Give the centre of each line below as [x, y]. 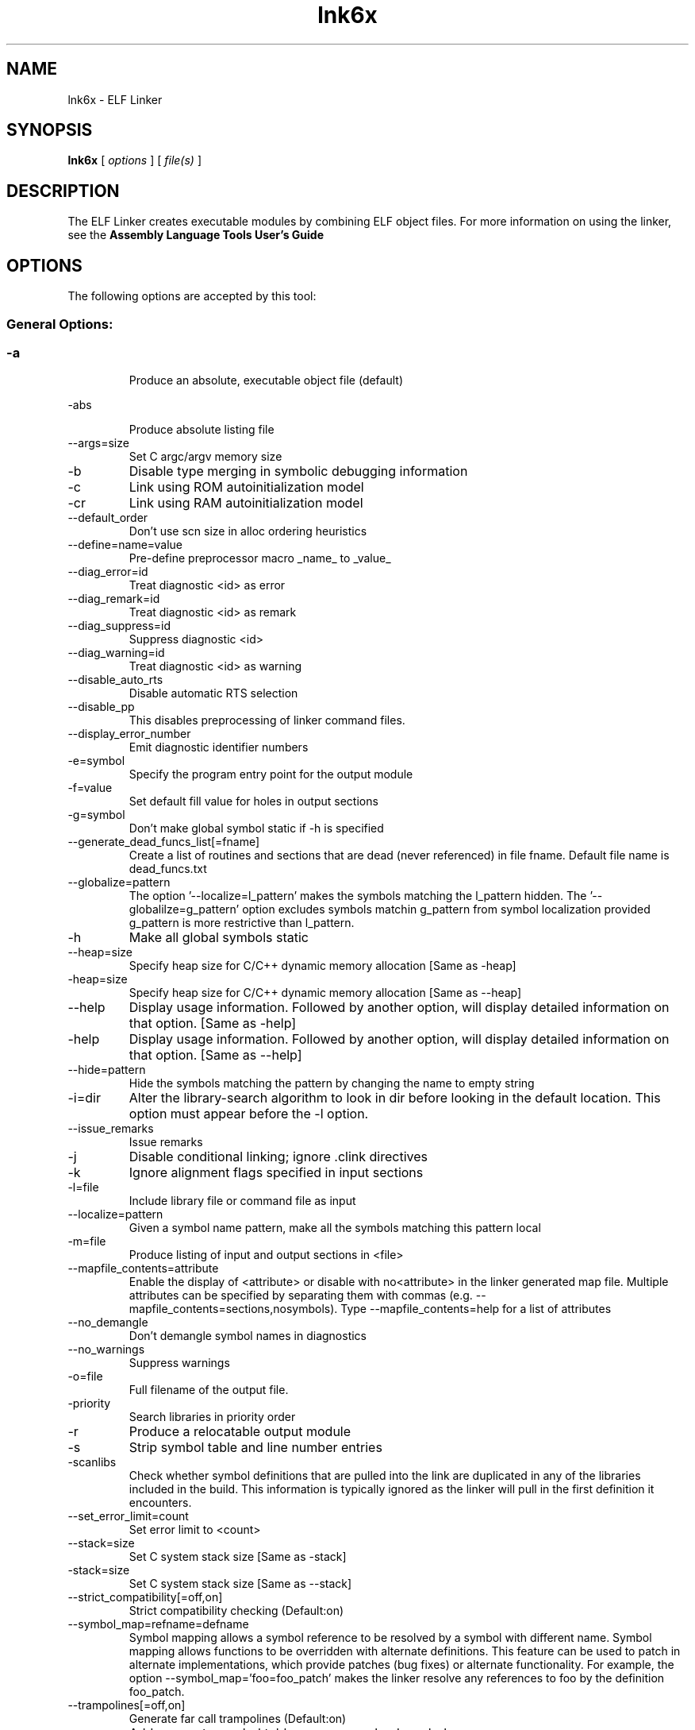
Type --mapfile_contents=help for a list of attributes [476, 1309]
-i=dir [84, 1098]
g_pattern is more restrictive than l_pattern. [242, 923]
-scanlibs [92, 1462]
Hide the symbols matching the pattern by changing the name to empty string [332, 1083]
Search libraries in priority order [212, 1417]
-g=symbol [96, 815]
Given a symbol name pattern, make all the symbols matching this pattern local [335, 1228]
